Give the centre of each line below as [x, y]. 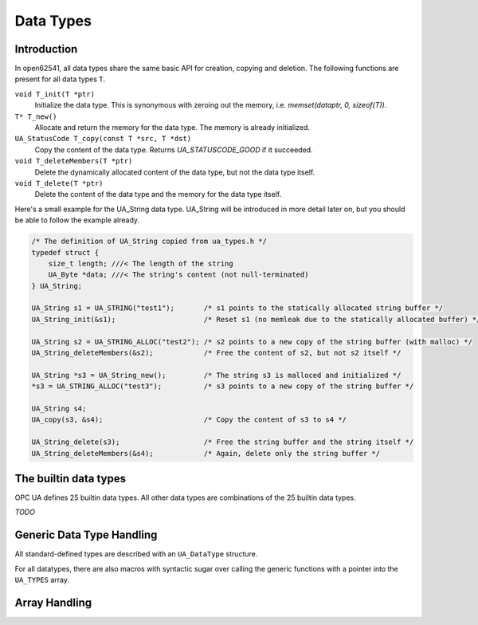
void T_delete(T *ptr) [59, 183]
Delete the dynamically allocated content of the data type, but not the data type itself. [175, 172]
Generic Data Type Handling [86, 535]
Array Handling [53, 602]
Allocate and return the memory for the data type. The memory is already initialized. [172, 128]
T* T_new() [36, 116]
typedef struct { [65, 252]
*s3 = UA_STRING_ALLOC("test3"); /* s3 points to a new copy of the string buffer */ [223, 386]
